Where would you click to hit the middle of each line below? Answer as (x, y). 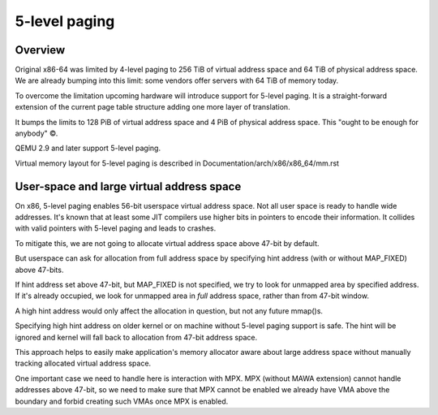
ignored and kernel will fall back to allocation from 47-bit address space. (136, 337)
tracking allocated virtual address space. (83, 363)
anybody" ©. (36, 133)
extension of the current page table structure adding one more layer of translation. (153, 107)
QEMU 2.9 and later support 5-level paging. (88, 148)
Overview (40, 50)
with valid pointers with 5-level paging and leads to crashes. (116, 228)
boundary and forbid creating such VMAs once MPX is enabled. (122, 401)
